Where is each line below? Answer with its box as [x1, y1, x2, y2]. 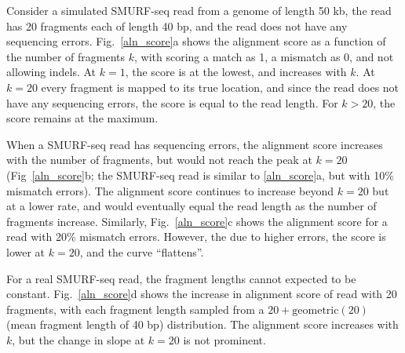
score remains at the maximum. [6, 110, 159, 126]
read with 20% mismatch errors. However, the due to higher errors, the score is [6, 228, 386, 245]
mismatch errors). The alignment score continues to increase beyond [6, 182, 334, 198]
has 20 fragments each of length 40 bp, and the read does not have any [6, 17, 348, 34]
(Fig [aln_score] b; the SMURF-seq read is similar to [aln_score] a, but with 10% [6, 166, 394, 183]
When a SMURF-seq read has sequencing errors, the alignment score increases [6, 136, 383, 152]
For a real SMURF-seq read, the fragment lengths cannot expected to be [6, 270, 356, 286]
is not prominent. [183, 331, 266, 348]
